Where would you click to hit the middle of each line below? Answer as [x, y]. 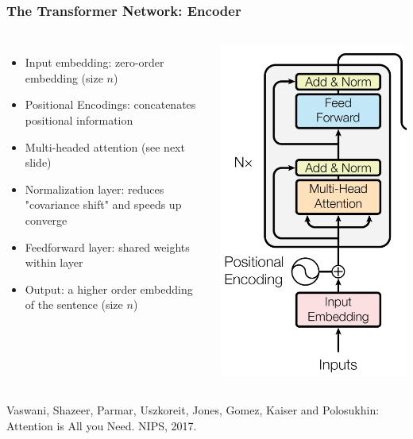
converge [46, 219]
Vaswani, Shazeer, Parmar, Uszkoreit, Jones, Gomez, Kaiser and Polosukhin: [193, 410]
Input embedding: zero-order [95, 62]
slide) [38, 162]
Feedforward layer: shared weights [107, 246]
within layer [54, 262]
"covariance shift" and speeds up [103, 204]
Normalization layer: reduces [95, 189]
